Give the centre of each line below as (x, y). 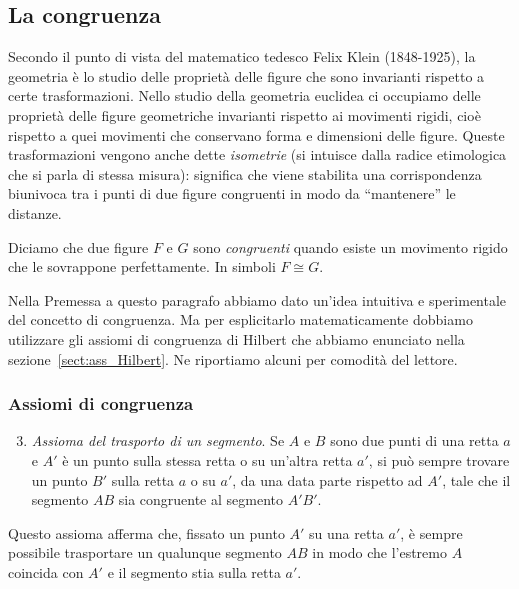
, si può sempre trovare (439, 459)
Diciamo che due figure (78, 246)
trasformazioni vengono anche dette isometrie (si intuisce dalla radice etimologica (257, 154)
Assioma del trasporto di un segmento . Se (158, 440)
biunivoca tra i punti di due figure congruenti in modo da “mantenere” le (232, 193)
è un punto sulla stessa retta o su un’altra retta (207, 459)
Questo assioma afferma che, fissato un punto (146, 532)
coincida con (46, 571)
